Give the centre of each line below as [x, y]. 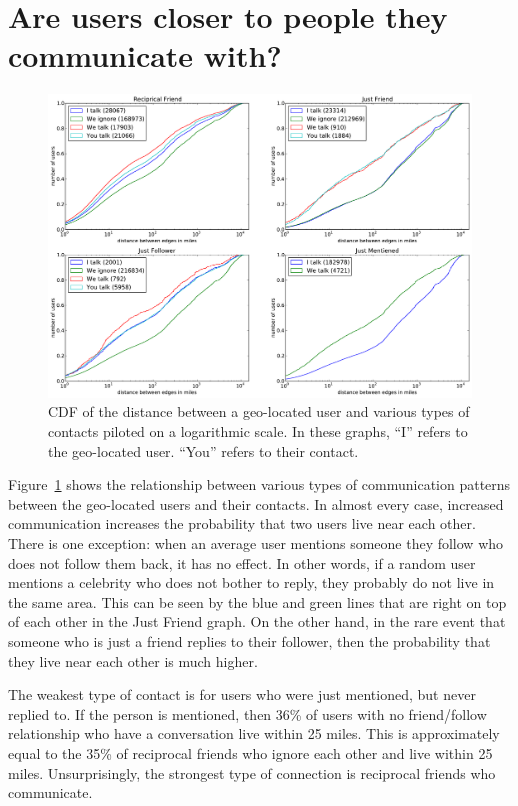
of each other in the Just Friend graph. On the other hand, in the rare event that [257, 621]
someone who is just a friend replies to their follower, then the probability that [249, 640]
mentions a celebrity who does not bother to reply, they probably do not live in [251, 582]
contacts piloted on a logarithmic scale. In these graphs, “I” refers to [258, 431]
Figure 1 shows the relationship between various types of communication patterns [259, 484]
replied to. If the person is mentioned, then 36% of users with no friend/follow [247, 713]
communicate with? [145, 55]
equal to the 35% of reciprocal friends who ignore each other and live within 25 [250, 752]
